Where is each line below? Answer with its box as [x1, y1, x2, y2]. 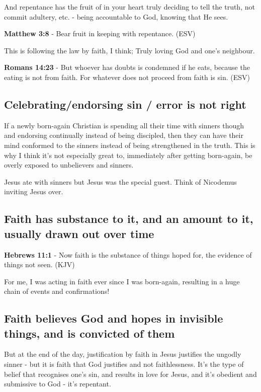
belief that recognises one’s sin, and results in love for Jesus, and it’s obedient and [4, 368, 257, 379]
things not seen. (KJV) [4, 259, 75, 270]
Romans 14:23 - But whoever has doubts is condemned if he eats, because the [4, 62, 250, 72]
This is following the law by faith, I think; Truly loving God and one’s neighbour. [4, 45, 255, 55]
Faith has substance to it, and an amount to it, [4, 211, 253, 226]
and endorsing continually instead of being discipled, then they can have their [4, 130, 243, 140]
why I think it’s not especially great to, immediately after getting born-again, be [4, 149, 252, 160]
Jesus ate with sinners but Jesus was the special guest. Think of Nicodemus [4, 176, 237, 187]
